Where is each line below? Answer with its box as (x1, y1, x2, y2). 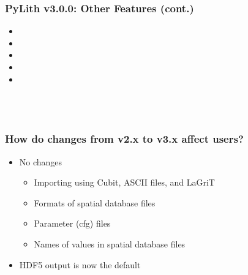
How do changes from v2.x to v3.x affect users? (5, 131, 244, 146)
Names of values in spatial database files (34, 237, 186, 250)
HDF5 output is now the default (19, 258, 141, 271)
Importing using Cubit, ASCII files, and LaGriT (34, 176, 215, 189)
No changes (19, 155, 62, 168)
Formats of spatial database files (34, 196, 156, 209)
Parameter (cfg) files (34, 217, 111, 230)
